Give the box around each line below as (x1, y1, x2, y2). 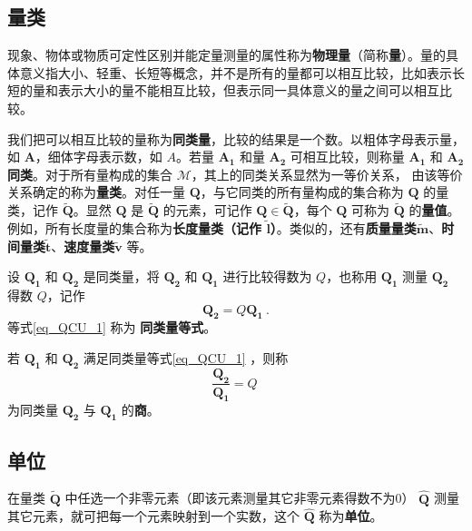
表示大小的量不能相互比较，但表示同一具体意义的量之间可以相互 (57, 81, 439, 100)
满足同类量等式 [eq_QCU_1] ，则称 (83, 348, 289, 367)
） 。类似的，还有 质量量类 (270, 218, 417, 237)
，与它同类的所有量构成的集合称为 (200, 182, 404, 202)
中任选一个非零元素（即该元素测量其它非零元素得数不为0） (64, 488, 415, 507)
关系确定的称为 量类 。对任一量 (7, 182, 185, 202)
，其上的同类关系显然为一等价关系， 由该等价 (191, 164, 463, 183)
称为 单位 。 (319, 506, 383, 526)
